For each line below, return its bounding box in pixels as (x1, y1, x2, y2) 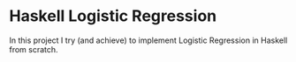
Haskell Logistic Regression (9, 6, 217, 26)
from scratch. (9, 44, 59, 54)
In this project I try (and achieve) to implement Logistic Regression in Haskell (9, 35, 288, 45)
